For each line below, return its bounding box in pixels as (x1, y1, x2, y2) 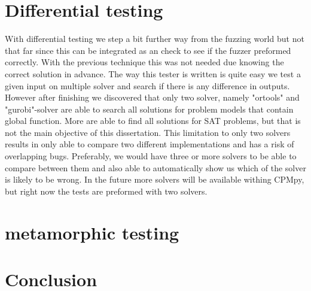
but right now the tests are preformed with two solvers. (5, 184, 208, 197)
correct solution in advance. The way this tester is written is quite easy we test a (5, 67, 301, 80)
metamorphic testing (5, 220, 179, 244)
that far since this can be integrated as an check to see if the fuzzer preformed (5, 44, 291, 56)
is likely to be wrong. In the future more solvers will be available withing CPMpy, (5, 173, 304, 186)
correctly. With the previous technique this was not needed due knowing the (5, 56, 284, 68)
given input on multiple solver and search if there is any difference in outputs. (5, 79, 290, 92)
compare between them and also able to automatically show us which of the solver (5, 161, 306, 174)
